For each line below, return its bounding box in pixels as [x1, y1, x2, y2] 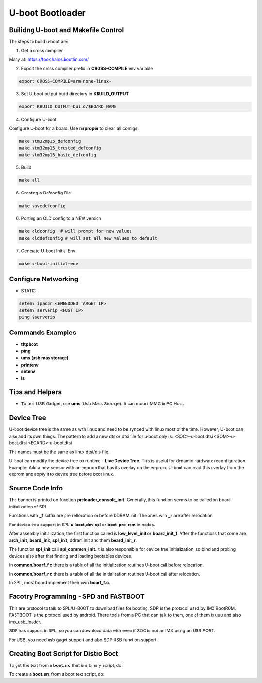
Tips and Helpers [9, 388, 62, 396]
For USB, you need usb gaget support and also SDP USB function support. [9, 637, 158, 643]
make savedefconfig [19, 203, 65, 209]
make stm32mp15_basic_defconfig [19, 152, 97, 158]
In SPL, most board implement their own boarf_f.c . [9, 580, 110, 586]
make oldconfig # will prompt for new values [19, 228, 132, 234]
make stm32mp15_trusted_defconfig [19, 145, 101, 151]
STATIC [21, 288, 36, 294]
